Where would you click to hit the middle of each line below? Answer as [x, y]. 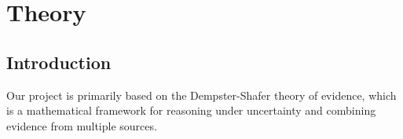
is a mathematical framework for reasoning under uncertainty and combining [191, 110]
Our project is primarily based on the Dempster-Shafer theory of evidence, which [201, 95]
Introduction [59, 62]
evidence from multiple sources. [82, 125]
